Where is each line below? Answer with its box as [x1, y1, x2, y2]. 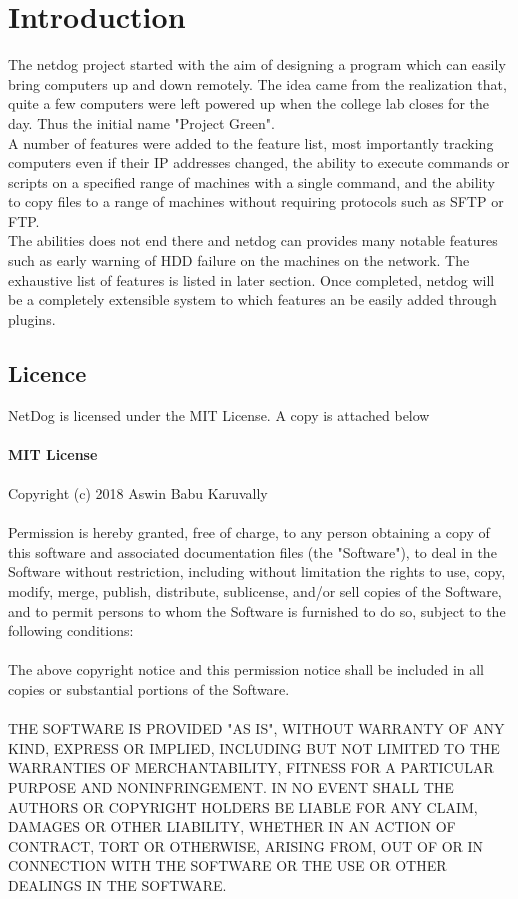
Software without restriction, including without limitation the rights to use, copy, [8, 561, 506, 582]
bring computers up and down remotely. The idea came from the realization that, [8, 73, 507, 94]
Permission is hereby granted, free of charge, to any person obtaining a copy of [8, 522, 490, 543]
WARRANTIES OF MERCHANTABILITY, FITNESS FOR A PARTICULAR [8, 757, 494, 778]
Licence [8, 357, 87, 388]
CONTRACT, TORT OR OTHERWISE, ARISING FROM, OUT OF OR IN [8, 835, 484, 856]
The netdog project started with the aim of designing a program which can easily [8, 54, 506, 75]
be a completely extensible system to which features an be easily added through [8, 289, 497, 310]
